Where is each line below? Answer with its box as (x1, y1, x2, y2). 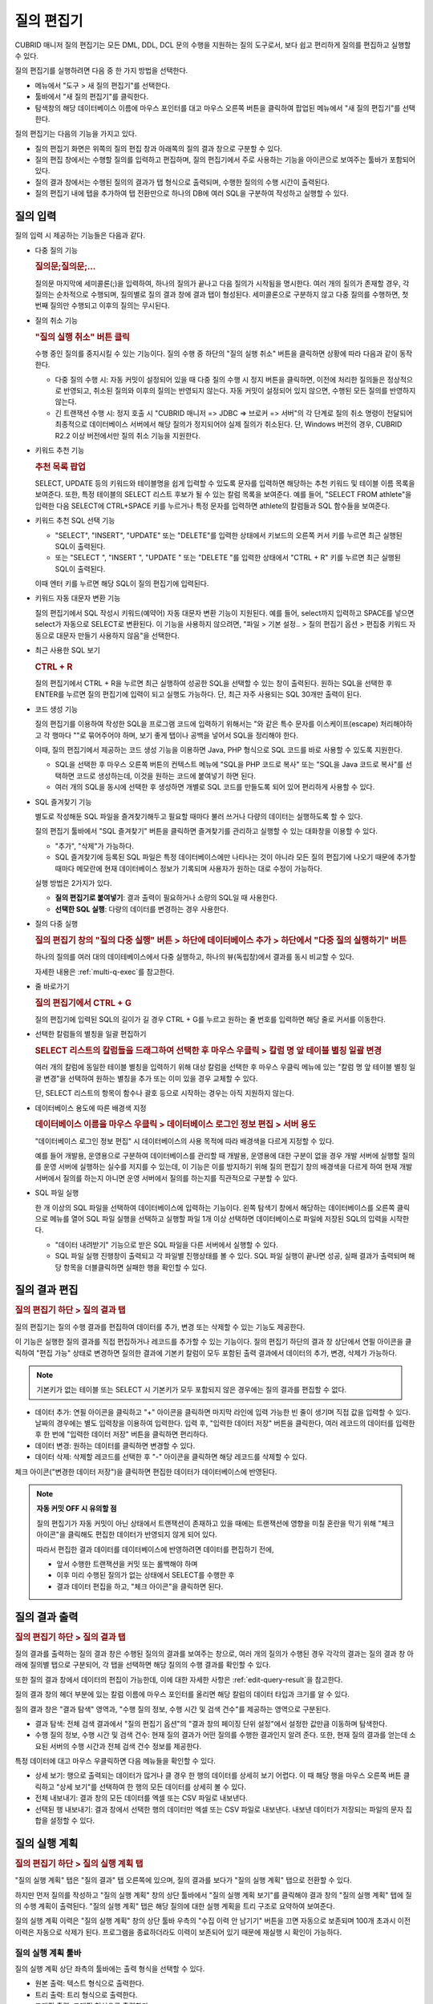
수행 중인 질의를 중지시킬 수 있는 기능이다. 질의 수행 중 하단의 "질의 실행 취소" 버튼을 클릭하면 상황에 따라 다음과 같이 (34, 349, 399, 358)
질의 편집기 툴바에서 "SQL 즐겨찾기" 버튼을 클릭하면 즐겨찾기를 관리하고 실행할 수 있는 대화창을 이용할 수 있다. (34, 826, 378, 836)
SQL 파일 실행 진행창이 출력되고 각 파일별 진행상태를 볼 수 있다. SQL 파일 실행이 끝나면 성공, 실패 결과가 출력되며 (55, 1251, 407, 1261)
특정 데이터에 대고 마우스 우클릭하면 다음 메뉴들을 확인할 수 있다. (14, 1756, 216, 1766)
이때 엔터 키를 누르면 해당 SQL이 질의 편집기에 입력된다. (34, 579, 209, 588)
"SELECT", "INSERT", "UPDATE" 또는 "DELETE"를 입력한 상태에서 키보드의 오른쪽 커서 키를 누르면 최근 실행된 (55, 530, 403, 540)
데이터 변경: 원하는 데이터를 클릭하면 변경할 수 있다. (34, 1440, 196, 1450)
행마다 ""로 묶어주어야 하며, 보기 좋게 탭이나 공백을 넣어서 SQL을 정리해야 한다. (51, 730, 298, 740)
